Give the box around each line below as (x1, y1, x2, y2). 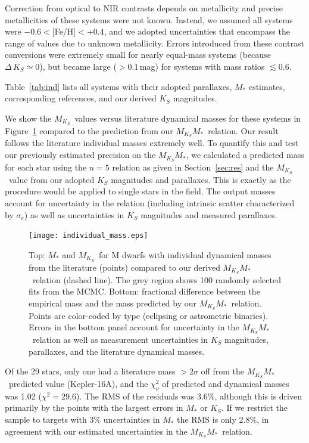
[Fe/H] (52, 25, 76, 38)
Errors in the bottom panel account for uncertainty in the (29, 321, 239, 333)
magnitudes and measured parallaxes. (141, 208, 277, 221)
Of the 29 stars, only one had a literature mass (5, 365, 176, 377)
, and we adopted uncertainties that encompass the (104, 25, 290, 38)
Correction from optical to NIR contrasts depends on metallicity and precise (5, 2, 283, 14)
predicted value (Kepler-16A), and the (8, 377, 148, 390)
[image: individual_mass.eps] (29, 231, 148, 240)
